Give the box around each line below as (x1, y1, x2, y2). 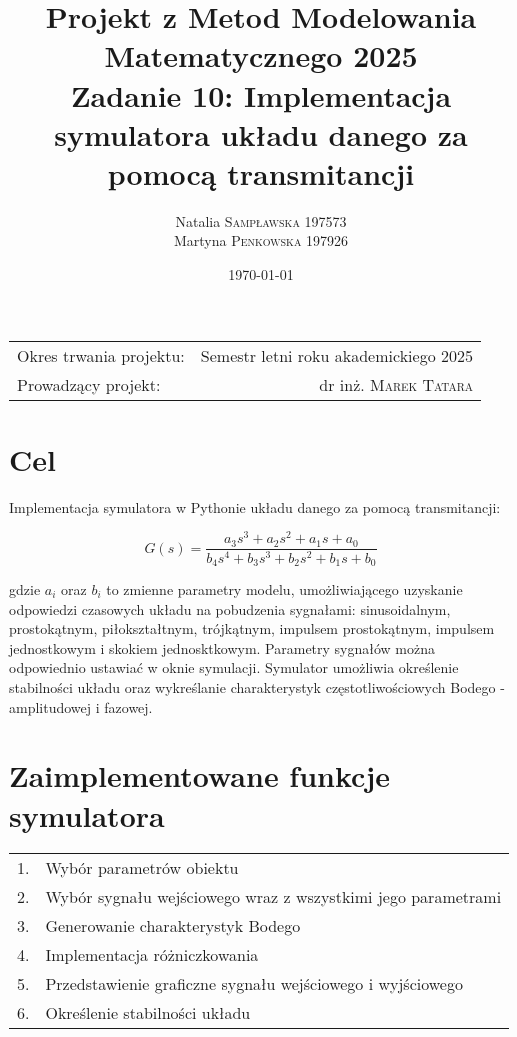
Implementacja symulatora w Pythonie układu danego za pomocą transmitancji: (9, 496, 501, 517)
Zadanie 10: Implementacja (70, 74, 452, 115)
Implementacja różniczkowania (45, 943, 259, 967)
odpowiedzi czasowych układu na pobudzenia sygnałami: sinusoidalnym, (9, 598, 451, 619)
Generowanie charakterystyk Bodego (45, 914, 301, 938)
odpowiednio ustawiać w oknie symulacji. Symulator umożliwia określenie (9, 657, 459, 678)
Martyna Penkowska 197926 (173, 230, 349, 251)
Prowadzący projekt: (17, 372, 161, 396)
